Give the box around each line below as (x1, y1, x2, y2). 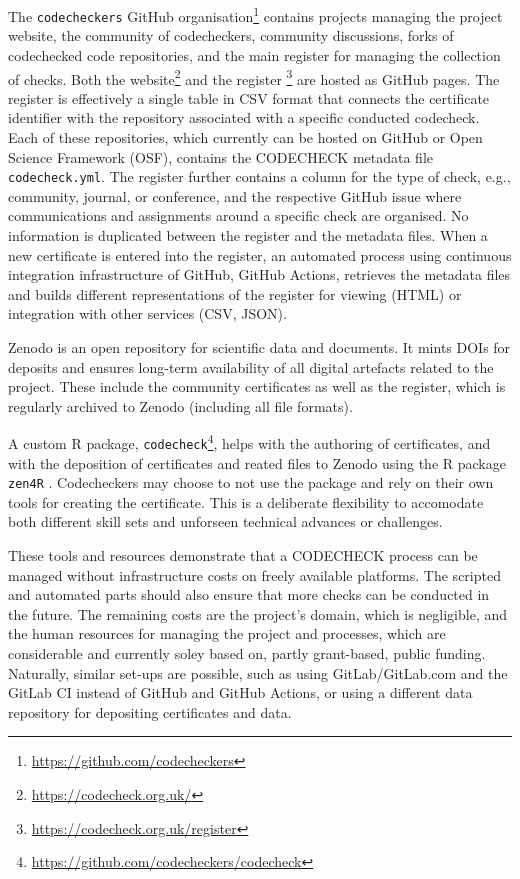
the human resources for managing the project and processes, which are (8, 623, 446, 644)
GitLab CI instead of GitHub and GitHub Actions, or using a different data (8, 682, 473, 703)
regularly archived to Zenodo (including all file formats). (8, 395, 353, 416)
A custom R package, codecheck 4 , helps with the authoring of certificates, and (8, 430, 491, 453)
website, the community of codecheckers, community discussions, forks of (8, 25, 454, 46)
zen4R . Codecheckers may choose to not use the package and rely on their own (8, 472, 494, 493)
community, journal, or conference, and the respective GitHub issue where (8, 185, 462, 206)
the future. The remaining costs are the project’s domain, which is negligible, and (8, 603, 508, 624)
